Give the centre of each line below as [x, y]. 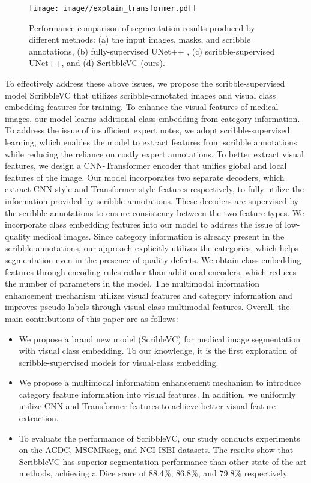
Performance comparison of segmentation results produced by [142, 27]
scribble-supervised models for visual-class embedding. [119, 362]
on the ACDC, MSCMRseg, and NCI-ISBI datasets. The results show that [156, 450]
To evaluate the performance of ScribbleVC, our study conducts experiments [159, 438]
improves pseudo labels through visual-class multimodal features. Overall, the [147, 307]
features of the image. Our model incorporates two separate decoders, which [145, 177]
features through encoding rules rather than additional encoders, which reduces [151, 271]
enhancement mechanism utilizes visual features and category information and [149, 295]
